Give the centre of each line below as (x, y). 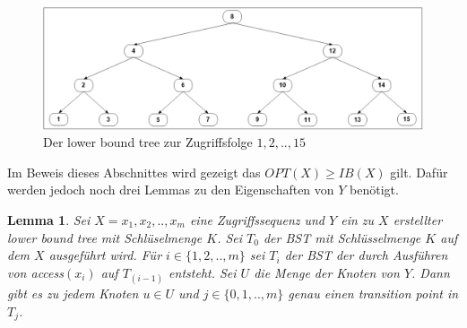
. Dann (431, 272)
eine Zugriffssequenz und (257, 220)
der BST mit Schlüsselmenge (342, 237)
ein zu (358, 220)
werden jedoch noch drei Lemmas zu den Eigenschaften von (171, 190)
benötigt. (374, 190)
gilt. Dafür (419, 172)
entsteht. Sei (203, 272)
